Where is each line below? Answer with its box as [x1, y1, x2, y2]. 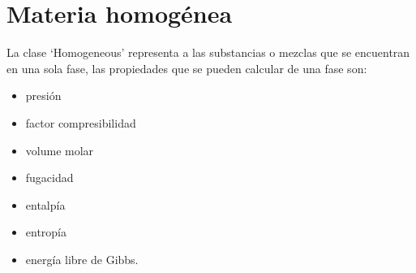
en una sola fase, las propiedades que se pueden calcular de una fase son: [6, 59, 367, 76]
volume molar [25, 141, 94, 158]
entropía [25, 223, 67, 240]
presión [25, 87, 62, 104]
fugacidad [25, 169, 74, 186]
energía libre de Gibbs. [25, 250, 139, 267]
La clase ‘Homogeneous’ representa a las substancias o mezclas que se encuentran [6, 44, 410, 61]
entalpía [25, 196, 66, 213]
